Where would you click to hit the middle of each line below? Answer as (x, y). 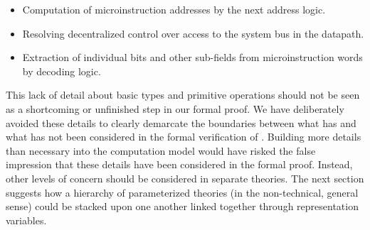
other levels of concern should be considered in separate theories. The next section (185, 178)
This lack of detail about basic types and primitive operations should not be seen (183, 95)
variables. (26, 220)
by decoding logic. (62, 71)
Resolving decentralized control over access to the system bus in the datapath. (193, 33)
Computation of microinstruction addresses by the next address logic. (174, 9)
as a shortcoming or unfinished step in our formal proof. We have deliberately (175, 108)
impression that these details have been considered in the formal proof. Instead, (179, 164)
